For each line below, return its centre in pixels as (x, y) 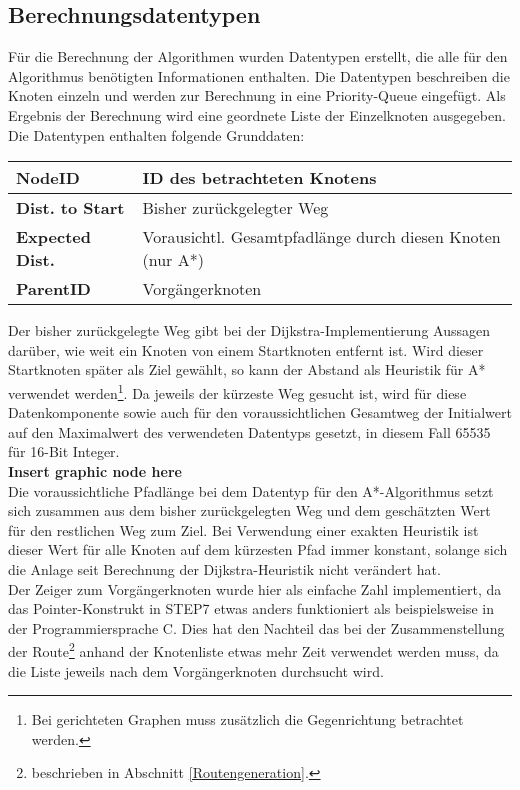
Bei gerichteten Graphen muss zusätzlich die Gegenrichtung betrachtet (247, 719)
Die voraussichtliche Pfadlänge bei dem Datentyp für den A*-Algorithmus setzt (251, 490)
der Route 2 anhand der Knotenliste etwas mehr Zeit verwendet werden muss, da (253, 649)
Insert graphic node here (95, 470)
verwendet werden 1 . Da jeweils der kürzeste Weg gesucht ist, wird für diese (237, 391)
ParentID (53, 289)
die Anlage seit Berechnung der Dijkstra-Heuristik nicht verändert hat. (224, 568)
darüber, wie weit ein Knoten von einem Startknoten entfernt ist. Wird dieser (246, 349)
